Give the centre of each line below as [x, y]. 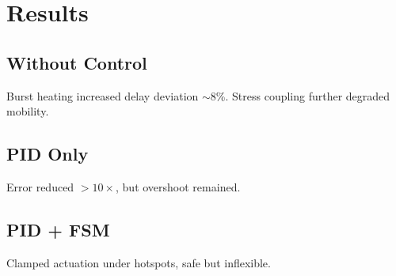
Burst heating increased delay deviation [103, 95]
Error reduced [40, 186]
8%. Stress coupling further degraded [300, 95]
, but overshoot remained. [178, 186]
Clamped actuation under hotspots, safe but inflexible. [139, 262]
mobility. [28, 111]
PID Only [48, 154]
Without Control [77, 62]
